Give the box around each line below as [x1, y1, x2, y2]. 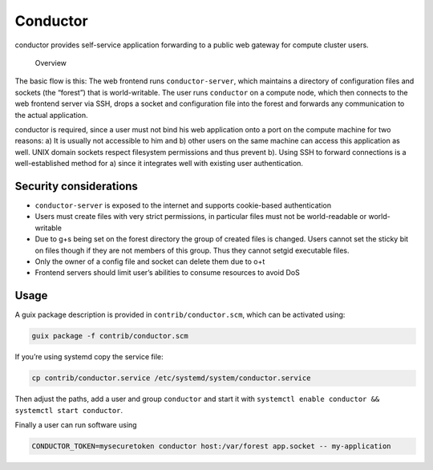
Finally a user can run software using [14, 419, 137, 429]
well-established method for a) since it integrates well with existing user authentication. [14, 159, 304, 168]
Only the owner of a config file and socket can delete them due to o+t [34, 257, 265, 266]
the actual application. [14, 110, 88, 120]
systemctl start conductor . [14, 405, 123, 415]
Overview [34, 58, 67, 67]
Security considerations [14, 179, 138, 192]
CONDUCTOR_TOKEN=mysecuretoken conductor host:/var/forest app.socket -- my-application [31, 441, 392, 451]
